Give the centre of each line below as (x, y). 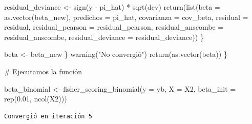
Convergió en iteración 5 (48, 116)
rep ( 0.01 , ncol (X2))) (36, 99)
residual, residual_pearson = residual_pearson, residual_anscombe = (114, 27)
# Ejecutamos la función (43, 71)
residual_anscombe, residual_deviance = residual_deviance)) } (104, 37)
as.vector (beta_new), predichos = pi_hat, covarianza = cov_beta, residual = (126, 17)
